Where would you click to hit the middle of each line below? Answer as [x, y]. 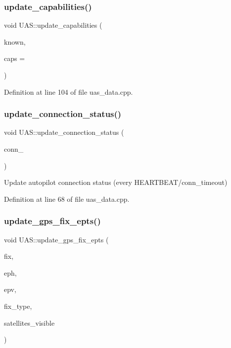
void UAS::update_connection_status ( [64, 132]
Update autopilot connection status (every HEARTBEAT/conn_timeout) [116, 182]
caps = [15, 58]
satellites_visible [29, 322]
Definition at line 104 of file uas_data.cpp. [69, 91]
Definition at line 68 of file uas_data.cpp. [67, 199]
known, [15, 41]
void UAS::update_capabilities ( [53, 25]
